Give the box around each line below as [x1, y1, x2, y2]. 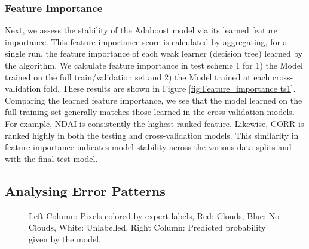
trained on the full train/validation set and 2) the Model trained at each [5, 70, 270, 83]
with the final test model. [5, 152, 98, 164]
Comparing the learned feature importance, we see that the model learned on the [5, 94, 302, 106]
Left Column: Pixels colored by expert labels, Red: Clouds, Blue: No [29, 209, 280, 222]
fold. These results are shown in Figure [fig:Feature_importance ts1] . [43, 82, 296, 95]
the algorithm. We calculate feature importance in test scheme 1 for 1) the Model [5, 59, 303, 71]
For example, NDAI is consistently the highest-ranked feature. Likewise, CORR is [5, 117, 304, 129]
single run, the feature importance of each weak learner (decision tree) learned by [5, 47, 303, 60]
